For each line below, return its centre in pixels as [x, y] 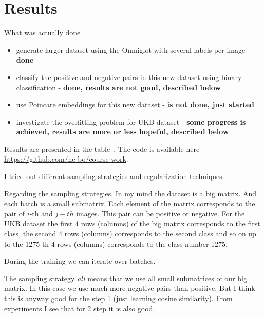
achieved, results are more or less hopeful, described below [122, 132]
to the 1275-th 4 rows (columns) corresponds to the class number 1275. [116, 243]
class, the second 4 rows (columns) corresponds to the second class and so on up [130, 234]
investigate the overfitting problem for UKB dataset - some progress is [131, 121]
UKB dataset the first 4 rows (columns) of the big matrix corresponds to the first [132, 223]
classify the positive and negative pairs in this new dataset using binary [129, 77]
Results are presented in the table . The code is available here [102, 148]
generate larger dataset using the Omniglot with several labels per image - [133, 49]
